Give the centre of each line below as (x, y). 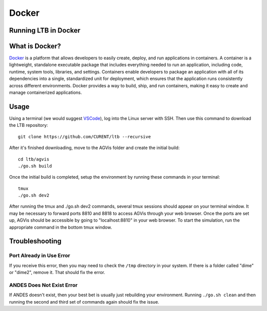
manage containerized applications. (45, 93)
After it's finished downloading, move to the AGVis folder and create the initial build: (94, 148)
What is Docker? (35, 46)
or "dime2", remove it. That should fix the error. (57, 272)
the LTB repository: (28, 125)
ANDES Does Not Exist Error (43, 285)
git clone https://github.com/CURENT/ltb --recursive (84, 136)
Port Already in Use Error (40, 256)
